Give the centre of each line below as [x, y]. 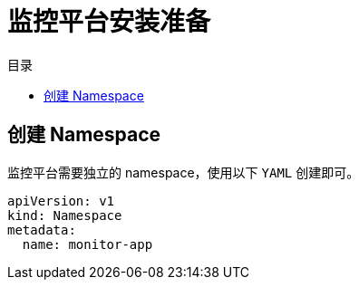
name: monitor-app [87, 244]
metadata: [42, 230]
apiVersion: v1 [61, 201]
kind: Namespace [65, 215]
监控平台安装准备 [109, 22]
